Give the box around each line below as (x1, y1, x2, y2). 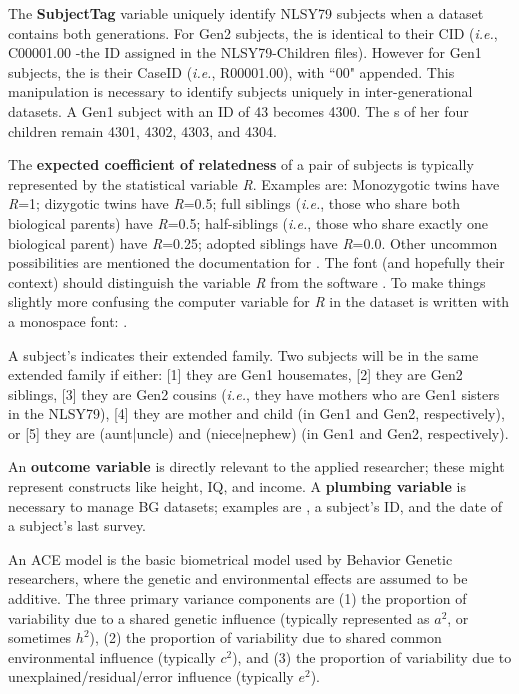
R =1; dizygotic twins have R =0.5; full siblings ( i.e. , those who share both (8, 193, 461, 214)
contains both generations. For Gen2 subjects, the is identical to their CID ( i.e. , (8, 22, 498, 43)
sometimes (8, 627, 72, 648)
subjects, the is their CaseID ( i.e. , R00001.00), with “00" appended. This (8, 61, 455, 82)
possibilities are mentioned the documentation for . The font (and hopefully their (8, 252, 505, 273)
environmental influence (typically (8, 646, 216, 667)
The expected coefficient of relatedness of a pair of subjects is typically (8, 154, 474, 175)
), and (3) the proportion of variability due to (232, 646, 512, 667)
